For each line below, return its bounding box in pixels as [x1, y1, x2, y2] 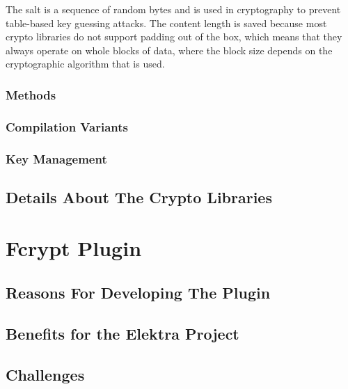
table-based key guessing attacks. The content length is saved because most [6, 15, 327, 30]
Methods [6, 86, 56, 103]
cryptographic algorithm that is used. [6, 56, 165, 71]
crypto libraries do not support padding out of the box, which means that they [6, 29, 342, 44]
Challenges [6, 363, 85, 385]
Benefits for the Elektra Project [6, 322, 239, 344]
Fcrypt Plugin [6, 234, 142, 262]
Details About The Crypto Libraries [6, 186, 272, 207]
